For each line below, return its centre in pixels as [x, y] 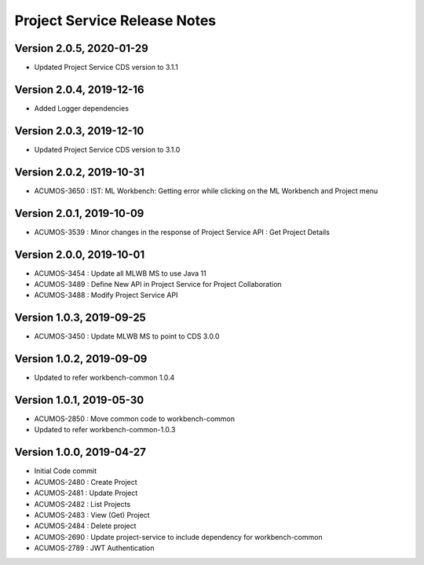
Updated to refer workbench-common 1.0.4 [104, 378]
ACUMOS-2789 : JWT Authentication [94, 548]
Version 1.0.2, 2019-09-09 [81, 359]
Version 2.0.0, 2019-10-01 [80, 254]
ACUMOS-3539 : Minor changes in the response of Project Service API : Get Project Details [182, 232]
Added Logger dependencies [82, 108]
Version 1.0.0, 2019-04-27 [80, 452]
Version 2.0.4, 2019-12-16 [79, 89]
